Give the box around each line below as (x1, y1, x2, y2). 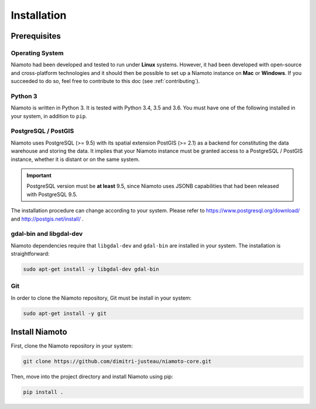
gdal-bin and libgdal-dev (11, 230, 83, 238)
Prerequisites (11, 31, 61, 41)
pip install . (23, 389, 64, 396)
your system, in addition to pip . (11, 112, 87, 119)
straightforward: (11, 250, 50, 257)
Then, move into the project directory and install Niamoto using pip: (11, 373, 174, 380)
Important (26, 171, 52, 178)
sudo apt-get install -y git (23, 310, 107, 317)
